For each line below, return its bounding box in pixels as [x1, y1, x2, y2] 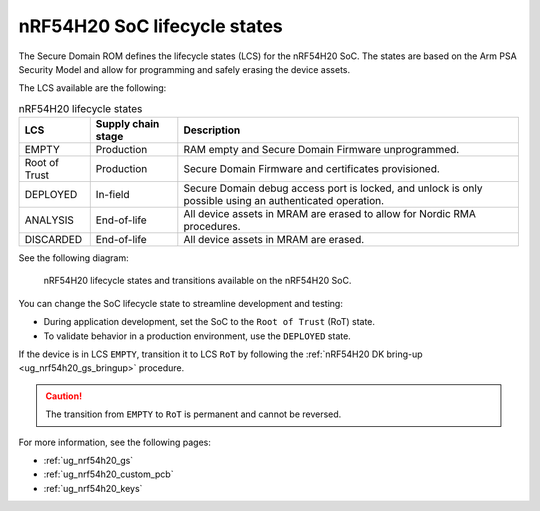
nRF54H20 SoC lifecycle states [18, 15, 284, 37]
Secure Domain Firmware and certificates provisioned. [183, 162, 440, 176]
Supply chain [95, 117, 160, 131]
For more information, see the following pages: [18, 436, 212, 448]
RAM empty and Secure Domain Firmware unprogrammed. [183, 143, 460, 157]
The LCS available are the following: [18, 82, 167, 94]
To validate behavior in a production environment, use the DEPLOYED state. [43, 330, 352, 342]
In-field [95, 188, 130, 202]
